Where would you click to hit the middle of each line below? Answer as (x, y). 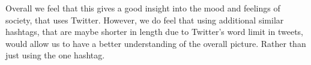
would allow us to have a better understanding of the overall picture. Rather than (156, 43)
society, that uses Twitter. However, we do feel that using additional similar (145, 20)
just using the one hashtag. (55, 55)
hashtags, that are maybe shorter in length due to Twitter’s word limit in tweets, (155, 32)
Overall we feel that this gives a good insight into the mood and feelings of (143, 8)
